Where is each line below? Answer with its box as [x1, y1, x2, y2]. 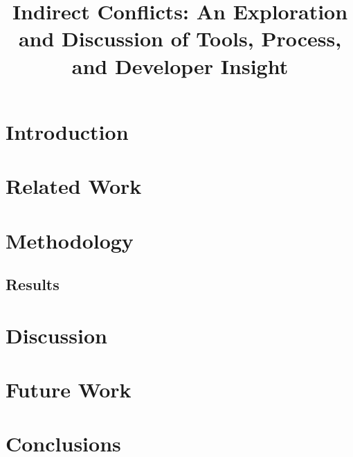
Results [6, 274, 60, 295]
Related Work [6, 172, 142, 200]
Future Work [6, 375, 132, 404]
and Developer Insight [71, 51, 289, 80]
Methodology [6, 226, 134, 254]
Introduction [6, 117, 129, 145]
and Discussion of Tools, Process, [18, 24, 342, 53]
